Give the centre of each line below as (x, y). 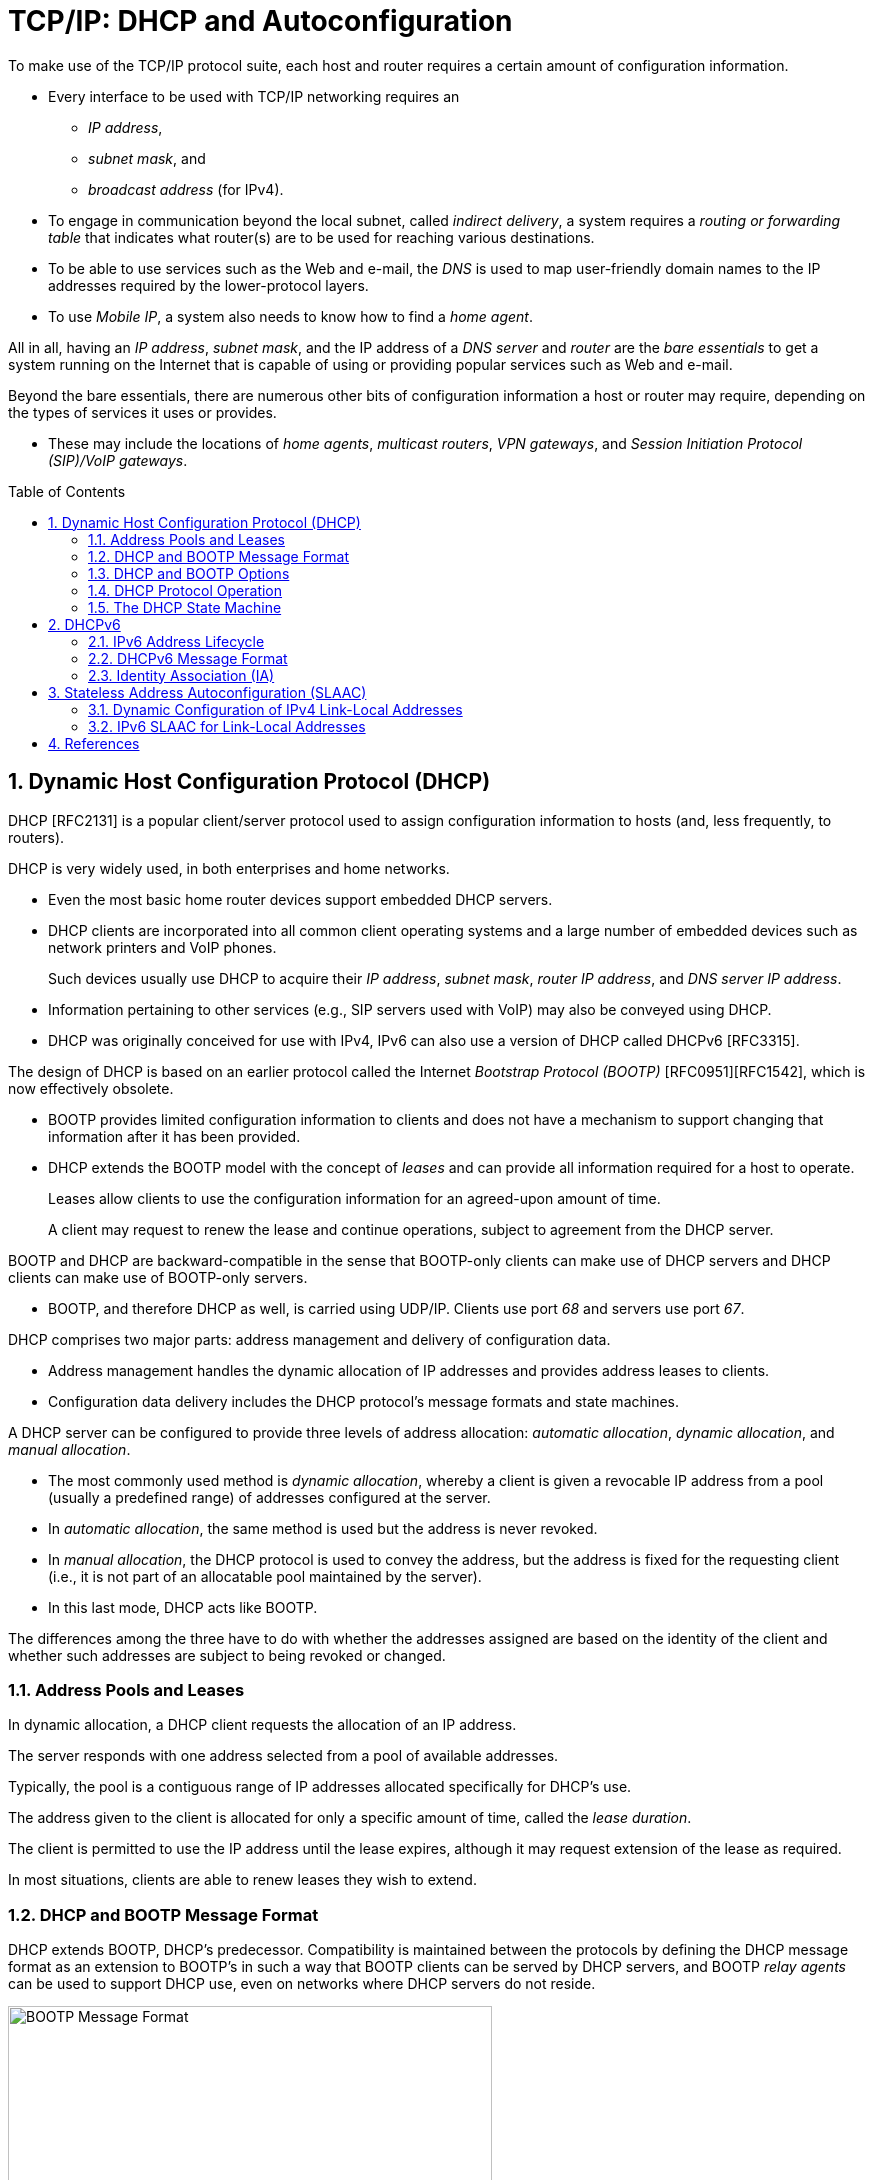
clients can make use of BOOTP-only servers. (158, 1277)
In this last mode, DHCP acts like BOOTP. (183, 1607)
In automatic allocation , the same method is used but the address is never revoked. (323, 1528)
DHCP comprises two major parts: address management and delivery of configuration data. (309, 1339)
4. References (94, 743)
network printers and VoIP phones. (162, 947)
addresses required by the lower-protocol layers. (208, 285)
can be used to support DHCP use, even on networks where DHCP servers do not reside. (302, 1984)
